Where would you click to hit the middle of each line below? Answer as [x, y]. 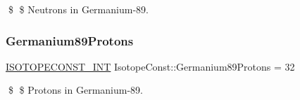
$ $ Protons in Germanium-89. [75, 90]
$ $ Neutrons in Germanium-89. [78, 9]
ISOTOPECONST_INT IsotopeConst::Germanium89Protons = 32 [150, 66]
